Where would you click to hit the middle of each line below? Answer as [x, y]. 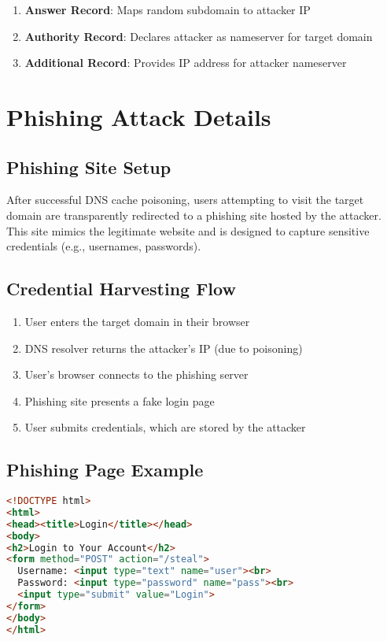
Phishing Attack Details [139, 116]
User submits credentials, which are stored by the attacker [165, 427]
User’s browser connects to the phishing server [136, 374]
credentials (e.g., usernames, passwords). [104, 246]
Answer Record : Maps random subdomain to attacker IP [168, 9]
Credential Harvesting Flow [121, 289]
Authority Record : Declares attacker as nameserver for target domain [199, 36]
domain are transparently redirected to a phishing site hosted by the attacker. [194, 215]
